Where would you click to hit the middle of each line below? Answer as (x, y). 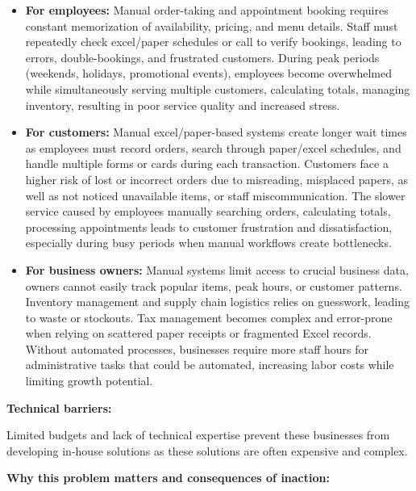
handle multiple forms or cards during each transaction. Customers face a (207, 164)
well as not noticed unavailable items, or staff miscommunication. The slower (215, 195)
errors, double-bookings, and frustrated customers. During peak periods (202, 57)
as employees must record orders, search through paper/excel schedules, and (213, 147)
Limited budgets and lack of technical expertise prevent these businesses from (198, 435)
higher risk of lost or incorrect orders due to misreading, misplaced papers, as (216, 179)
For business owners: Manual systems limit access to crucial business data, (217, 269)
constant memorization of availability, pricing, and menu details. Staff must (212, 25)
